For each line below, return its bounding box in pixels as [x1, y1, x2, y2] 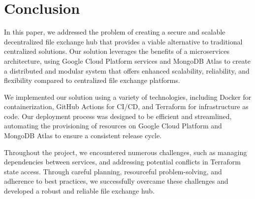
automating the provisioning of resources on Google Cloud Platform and [4, 120, 222, 131]
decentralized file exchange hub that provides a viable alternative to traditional [4, 36, 243, 46]
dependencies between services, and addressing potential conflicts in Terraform [4, 157, 241, 167]
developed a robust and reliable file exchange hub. [4, 186, 155, 196]
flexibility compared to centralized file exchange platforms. [4, 75, 180, 85]
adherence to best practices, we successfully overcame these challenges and [4, 176, 228, 186]
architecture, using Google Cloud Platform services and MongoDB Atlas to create [4, 55, 251, 66]
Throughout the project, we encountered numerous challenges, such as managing [4, 147, 247, 157]
